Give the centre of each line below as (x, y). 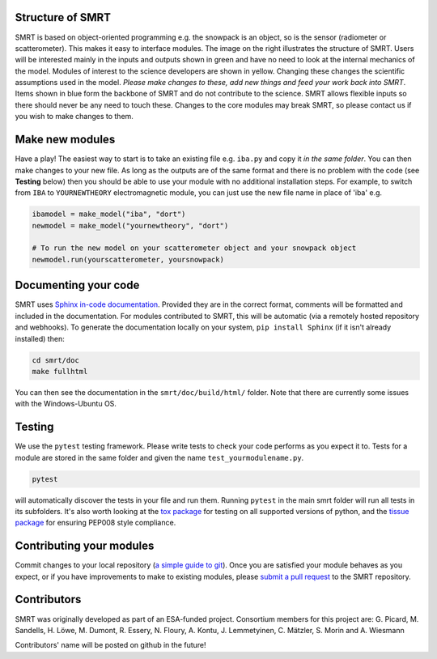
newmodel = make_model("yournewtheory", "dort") (130, 225)
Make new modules (65, 140)
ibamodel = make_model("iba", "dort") (109, 214)
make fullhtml (60, 371)
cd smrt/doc (56, 360)
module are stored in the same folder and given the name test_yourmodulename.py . (159, 457)
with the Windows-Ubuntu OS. (66, 404)
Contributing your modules (85, 546)
